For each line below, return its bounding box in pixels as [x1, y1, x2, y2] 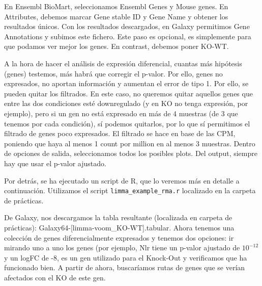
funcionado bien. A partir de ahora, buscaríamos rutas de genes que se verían [4, 262, 245, 273]
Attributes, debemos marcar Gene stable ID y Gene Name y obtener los [4, 11, 228, 21]
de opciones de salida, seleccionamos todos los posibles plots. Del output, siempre [4, 148, 257, 159]
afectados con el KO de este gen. [4, 272, 106, 282]
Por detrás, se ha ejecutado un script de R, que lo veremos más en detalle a [4, 175, 240, 186]
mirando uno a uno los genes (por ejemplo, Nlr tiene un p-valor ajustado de [4, 242, 240, 253]
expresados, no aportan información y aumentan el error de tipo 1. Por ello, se [4, 78, 249, 89]
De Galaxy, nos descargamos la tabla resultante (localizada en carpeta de [4, 212, 232, 223]
